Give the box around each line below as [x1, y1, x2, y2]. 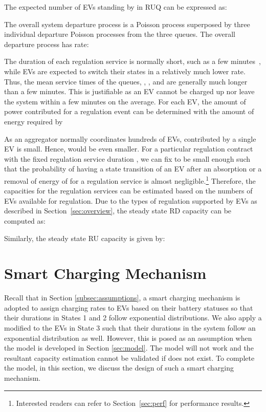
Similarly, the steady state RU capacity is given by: [4, 232, 165, 243]
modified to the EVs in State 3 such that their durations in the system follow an [4, 322, 256, 333]
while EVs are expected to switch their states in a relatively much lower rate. [4, 66, 246, 76]
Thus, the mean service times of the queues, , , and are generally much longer [4, 76, 248, 86]
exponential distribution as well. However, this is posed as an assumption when [4, 332, 252, 343]
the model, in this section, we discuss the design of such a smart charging [4, 362, 234, 373]
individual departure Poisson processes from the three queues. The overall [4, 29, 236, 39]
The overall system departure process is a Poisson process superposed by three [4, 18, 250, 29]
